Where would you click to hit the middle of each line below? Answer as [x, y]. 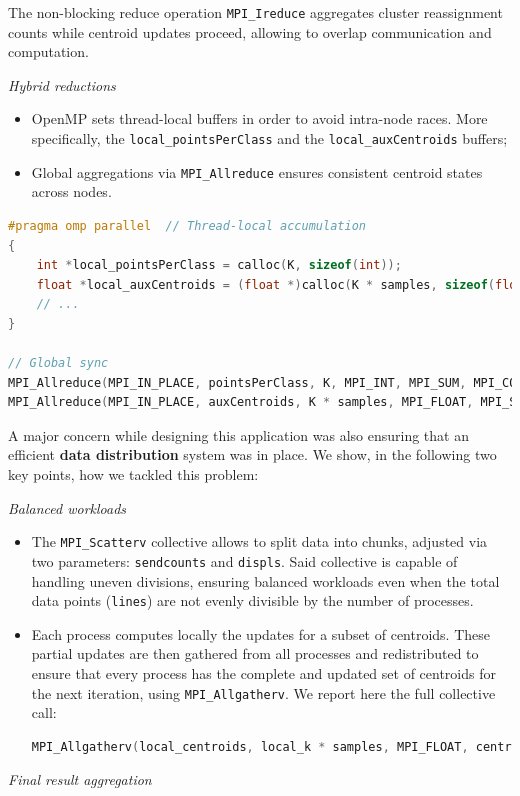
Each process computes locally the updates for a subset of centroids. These [261, 633]
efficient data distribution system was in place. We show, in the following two [252, 454]
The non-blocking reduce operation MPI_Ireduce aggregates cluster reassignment [255, 12]
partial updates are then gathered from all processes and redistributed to [255, 653]
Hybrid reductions [62, 84]
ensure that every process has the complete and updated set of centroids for [263, 673]
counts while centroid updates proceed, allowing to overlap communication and [250, 31]
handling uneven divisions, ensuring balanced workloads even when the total [265, 580]
